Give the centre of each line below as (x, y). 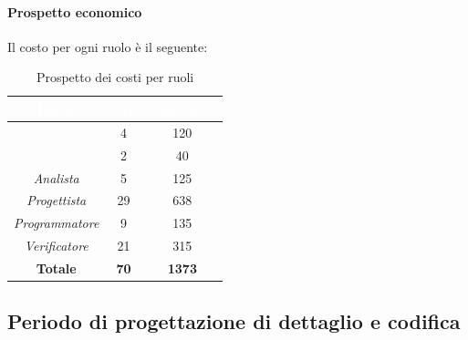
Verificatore (56, 246)
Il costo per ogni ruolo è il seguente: (108, 46)
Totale (56, 268)
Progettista (57, 200)
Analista (56, 177)
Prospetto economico (75, 11)
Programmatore (57, 223)
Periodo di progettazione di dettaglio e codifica (234, 321)
